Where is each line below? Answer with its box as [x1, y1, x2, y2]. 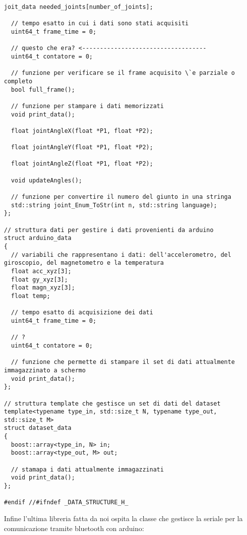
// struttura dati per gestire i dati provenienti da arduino [4, 226, 214, 234]
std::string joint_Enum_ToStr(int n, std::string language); [11, 201, 217, 209]
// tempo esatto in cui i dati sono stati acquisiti [11, 20, 189, 27]
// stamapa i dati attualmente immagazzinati [11, 466, 164, 473]
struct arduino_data [4, 235, 72, 242]
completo [4, 77, 33, 85]
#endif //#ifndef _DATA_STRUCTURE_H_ [4, 499, 128, 506]
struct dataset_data [4, 424, 72, 432]
